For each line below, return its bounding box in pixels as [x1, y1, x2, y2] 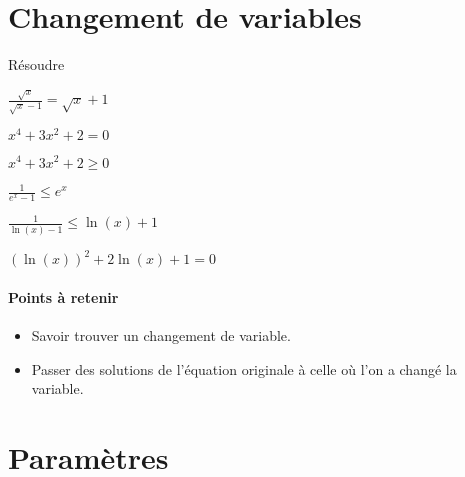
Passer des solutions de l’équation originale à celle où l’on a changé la [31, 358, 457, 379]
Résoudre [8, 54, 65, 75]
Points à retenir [8, 286, 119, 307]
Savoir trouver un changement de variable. [31, 325, 291, 345]
